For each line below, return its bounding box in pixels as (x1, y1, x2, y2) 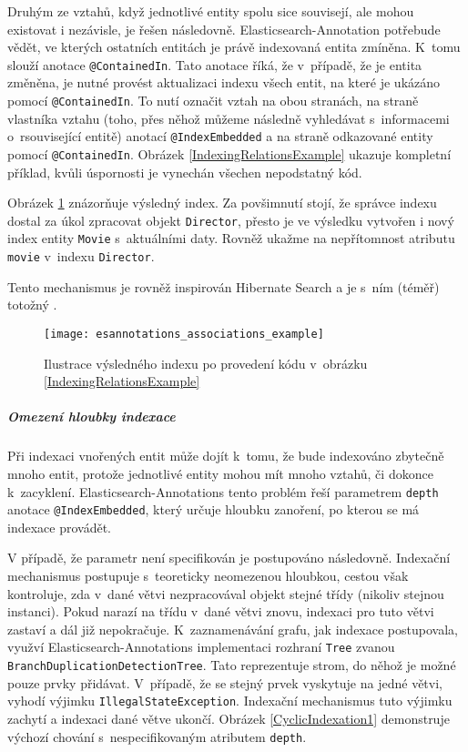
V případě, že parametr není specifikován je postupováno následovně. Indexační (7, 548, 451, 567)
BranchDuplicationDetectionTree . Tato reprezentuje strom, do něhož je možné (7, 655, 456, 675)
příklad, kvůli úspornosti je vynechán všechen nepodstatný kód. (7, 162, 362, 181)
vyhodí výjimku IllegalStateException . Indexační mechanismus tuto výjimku (7, 691, 453, 710)
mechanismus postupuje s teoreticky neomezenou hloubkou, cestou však (7, 566, 409, 585)
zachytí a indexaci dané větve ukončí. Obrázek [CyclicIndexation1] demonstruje (7, 708, 450, 727)
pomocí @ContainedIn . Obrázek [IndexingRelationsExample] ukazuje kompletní (7, 144, 452, 163)
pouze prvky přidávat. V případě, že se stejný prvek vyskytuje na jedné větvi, (7, 673, 443, 692)
